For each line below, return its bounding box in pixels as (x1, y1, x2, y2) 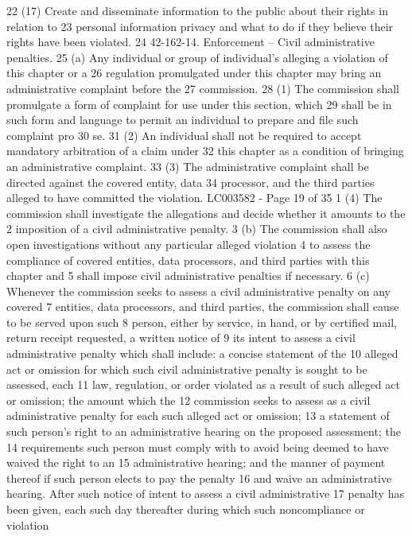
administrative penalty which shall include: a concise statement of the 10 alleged (6, 345, 398, 362)
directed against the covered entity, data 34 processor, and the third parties (6, 173, 375, 190)
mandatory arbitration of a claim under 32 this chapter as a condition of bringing (6, 142, 404, 159)
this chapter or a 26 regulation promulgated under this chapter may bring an (6, 64, 382, 81)
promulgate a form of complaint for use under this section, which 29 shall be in (6, 95, 392, 112)
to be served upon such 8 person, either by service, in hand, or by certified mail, (6, 313, 397, 330)
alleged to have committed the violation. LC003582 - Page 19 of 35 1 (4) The (6, 189, 383, 206)
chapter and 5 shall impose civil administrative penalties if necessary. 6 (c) (6, 267, 370, 284)
